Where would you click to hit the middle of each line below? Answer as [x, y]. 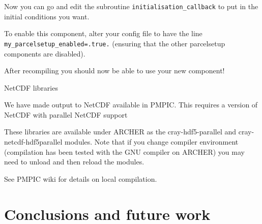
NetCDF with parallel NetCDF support [66, 114]
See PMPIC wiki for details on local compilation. [81, 178]
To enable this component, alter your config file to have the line [103, 33]
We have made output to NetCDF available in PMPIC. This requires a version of [131, 105]
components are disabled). [45, 53]
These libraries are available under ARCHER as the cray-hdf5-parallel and [120, 132]
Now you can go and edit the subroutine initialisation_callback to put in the [131, 6]
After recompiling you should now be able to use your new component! [114, 71]
